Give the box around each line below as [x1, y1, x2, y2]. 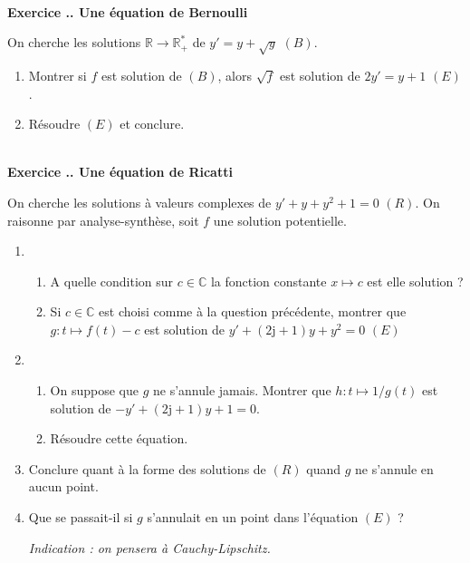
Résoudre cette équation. [50, 429, 188, 448]
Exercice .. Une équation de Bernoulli [7, 2, 248, 21]
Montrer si [28, 65, 87, 84]
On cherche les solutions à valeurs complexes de [7, 192, 272, 211]
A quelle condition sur [50, 271, 174, 290]
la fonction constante [210, 271, 327, 290]
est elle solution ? [367, 271, 464, 290]
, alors [217, 65, 252, 84]
